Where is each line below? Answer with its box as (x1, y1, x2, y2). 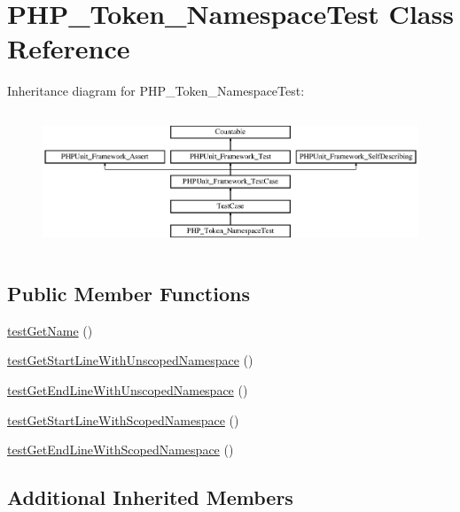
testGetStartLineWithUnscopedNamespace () (7, 351, 253, 369)
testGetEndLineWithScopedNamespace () (7, 440, 234, 459)
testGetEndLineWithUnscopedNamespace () (7, 380, 248, 399)
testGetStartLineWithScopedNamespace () (7, 410, 239, 429)
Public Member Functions (7, 279, 250, 306)
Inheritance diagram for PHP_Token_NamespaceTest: (7, 81, 305, 100)
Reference (7, 30, 130, 66)
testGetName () (7, 321, 93, 339)
